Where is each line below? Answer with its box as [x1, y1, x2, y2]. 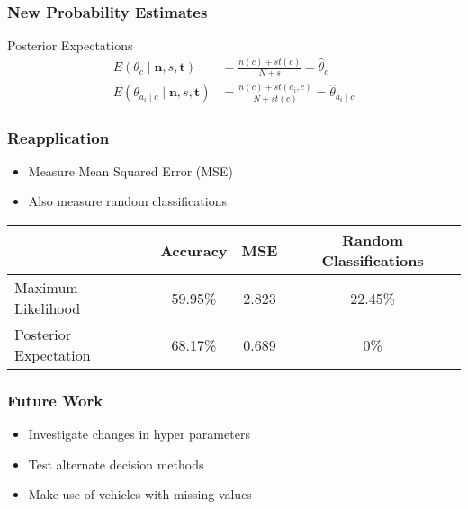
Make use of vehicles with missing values [28, 485, 252, 504]
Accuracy [160, 239, 228, 261]
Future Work [7, 388, 103, 411]
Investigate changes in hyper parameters [28, 424, 250, 443]
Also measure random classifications [28, 192, 227, 210]
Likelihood [14, 298, 81, 319]
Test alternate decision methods [28, 454, 204, 473]
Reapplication [7, 126, 110, 148]
